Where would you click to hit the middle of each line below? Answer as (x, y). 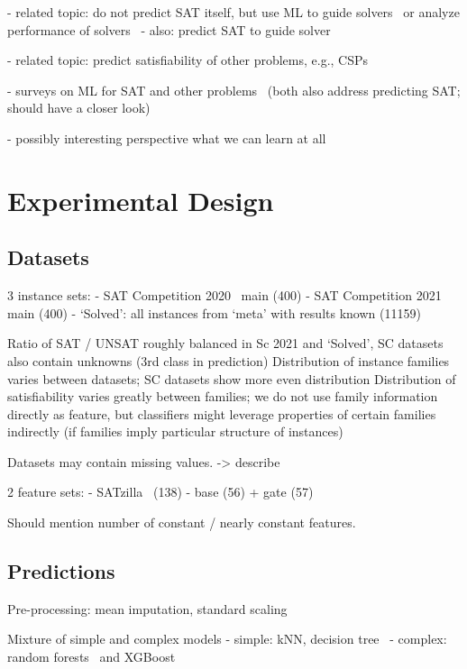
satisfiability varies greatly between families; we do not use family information (223, 396)
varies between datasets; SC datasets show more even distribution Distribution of (232, 378)
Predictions (61, 571)
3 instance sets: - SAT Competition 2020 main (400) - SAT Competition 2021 (224, 295)
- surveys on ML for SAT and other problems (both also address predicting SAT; (234, 90)
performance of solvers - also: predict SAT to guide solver (169, 29)
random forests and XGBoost (92, 657)
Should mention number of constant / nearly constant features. (182, 522)
